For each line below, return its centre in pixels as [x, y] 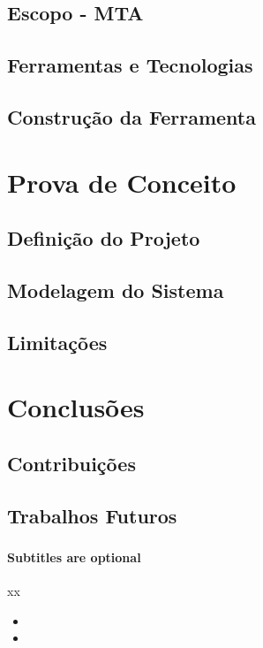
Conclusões [76, 407]
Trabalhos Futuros [92, 515]
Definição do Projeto [104, 238]
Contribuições [71, 463]
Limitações [57, 342]
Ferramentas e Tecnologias [130, 65]
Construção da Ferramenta [131, 116]
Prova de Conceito [122, 182]
